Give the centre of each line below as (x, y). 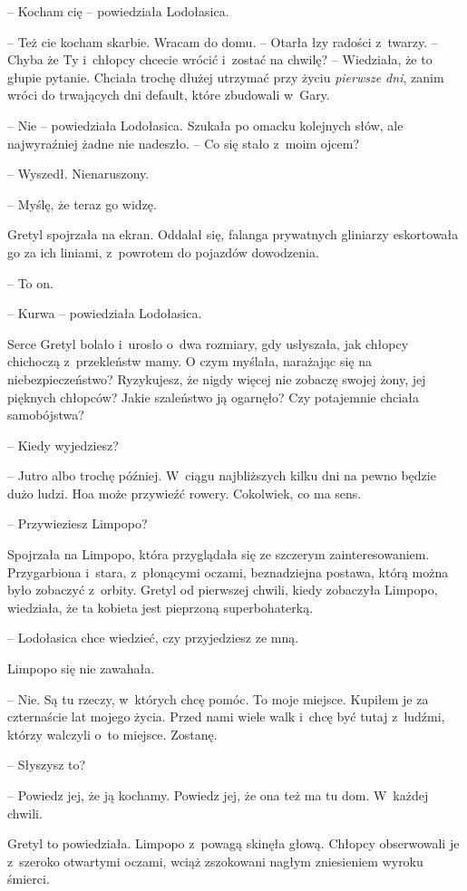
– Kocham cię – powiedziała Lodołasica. (118, 11)
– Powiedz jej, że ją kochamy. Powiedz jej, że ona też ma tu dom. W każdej (218, 795)
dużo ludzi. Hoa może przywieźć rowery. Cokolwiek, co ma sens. (185, 493)
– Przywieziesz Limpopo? (78, 523)
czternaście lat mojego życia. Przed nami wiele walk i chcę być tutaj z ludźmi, (226, 717)
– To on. (30, 282)
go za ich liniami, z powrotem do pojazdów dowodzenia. (163, 252)
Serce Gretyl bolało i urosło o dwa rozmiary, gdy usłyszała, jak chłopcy (208, 343)
